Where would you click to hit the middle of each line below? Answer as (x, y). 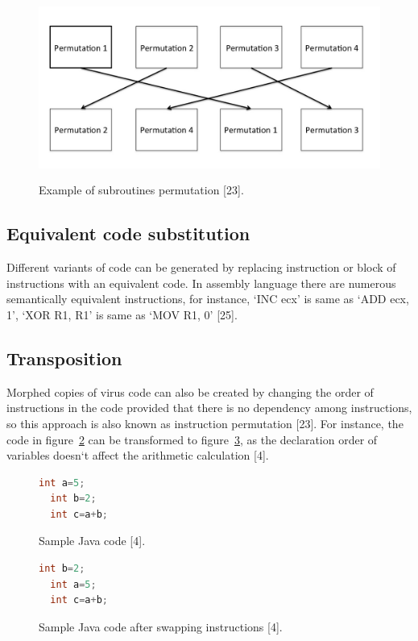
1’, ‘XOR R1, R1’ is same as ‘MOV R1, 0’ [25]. (122, 314)
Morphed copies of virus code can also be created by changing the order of (190, 391)
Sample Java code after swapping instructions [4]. (161, 626)
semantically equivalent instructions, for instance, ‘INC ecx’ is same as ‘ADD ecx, (208, 299)
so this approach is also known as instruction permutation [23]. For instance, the (205, 423)
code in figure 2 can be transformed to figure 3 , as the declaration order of (192, 439)
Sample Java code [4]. (92, 541)
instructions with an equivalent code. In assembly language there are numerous (201, 283)
